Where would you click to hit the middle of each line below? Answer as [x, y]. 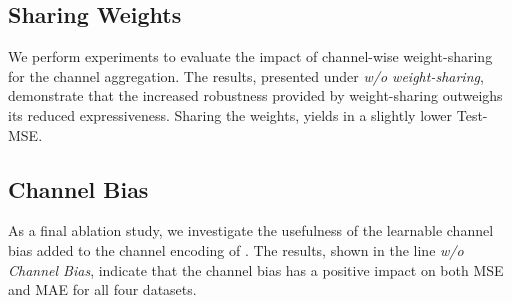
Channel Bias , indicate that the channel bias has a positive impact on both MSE [256, 269]
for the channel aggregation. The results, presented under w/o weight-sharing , [246, 75]
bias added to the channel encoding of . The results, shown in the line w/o [236, 249]
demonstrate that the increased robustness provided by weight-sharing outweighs [255, 95]
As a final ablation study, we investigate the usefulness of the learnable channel [251, 230]
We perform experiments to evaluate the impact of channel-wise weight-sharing [250, 56]
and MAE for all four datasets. [102, 289]
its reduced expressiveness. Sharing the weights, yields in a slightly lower [230, 114]
